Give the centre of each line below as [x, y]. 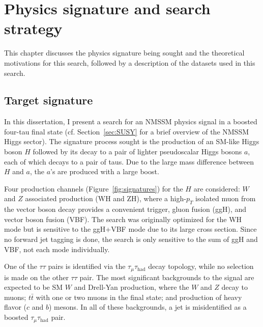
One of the [21, 266]
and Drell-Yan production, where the [131, 287]
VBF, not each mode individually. [57, 249]
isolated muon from [226, 198]
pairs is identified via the [87, 266]
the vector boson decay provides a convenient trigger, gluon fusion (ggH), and [125, 209]
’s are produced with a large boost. [105, 171]
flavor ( [15, 307]
